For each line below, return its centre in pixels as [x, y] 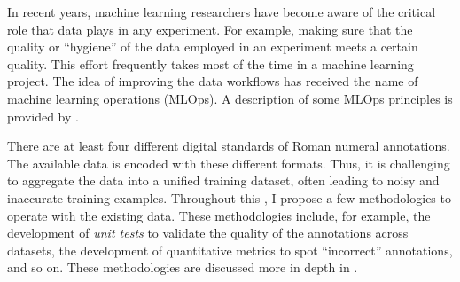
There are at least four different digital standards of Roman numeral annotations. [229, 146]
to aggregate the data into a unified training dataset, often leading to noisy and [223, 180]
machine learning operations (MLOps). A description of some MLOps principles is [230, 98]
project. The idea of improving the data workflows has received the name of [213, 81]
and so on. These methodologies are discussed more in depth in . [183, 267]
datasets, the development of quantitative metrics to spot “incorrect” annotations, [230, 250]
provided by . [43, 116]
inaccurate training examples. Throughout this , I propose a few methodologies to [229, 197]
